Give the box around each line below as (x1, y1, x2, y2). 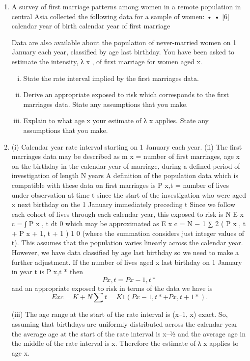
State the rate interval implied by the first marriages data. (23, 73, 199, 83)
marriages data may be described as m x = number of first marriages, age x (11, 151, 240, 161)
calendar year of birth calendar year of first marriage (11, 21, 170, 31)
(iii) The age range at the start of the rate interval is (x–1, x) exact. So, (11, 309, 228, 319)
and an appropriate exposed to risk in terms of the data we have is (11, 283, 213, 293)
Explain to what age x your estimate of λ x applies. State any (23, 115, 209, 126)
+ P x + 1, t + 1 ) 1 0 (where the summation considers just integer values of (11, 228, 244, 238)
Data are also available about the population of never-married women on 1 (11, 37, 237, 47)
